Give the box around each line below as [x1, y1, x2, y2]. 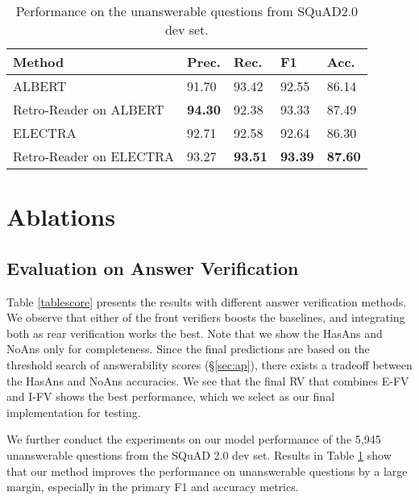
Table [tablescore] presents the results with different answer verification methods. [6, 293, 407, 310]
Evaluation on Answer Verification [6, 255, 299, 280]
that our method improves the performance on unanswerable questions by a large [6, 462, 408, 479]
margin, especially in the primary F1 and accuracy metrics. [6, 478, 299, 495]
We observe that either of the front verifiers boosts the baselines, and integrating [6, 309, 405, 326]
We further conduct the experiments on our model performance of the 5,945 [6, 431, 381, 448]
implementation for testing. [6, 403, 141, 420]
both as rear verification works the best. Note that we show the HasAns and [6, 324, 383, 341]
